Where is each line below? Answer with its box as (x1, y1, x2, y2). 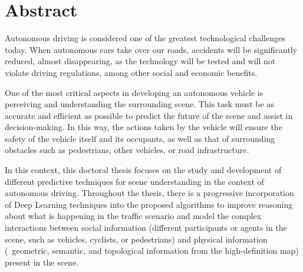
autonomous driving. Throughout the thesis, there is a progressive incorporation (5, 187, 294, 199)
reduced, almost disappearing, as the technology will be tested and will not (5, 55, 276, 67)
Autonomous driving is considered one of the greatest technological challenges (5, 32, 285, 44)
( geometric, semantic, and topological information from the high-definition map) (5, 244, 299, 257)
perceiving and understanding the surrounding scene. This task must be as (5, 98, 274, 110)
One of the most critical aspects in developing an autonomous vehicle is (5, 86, 264, 98)
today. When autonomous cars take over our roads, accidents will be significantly (5, 43, 297, 55)
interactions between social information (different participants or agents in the (5, 221, 287, 234)
